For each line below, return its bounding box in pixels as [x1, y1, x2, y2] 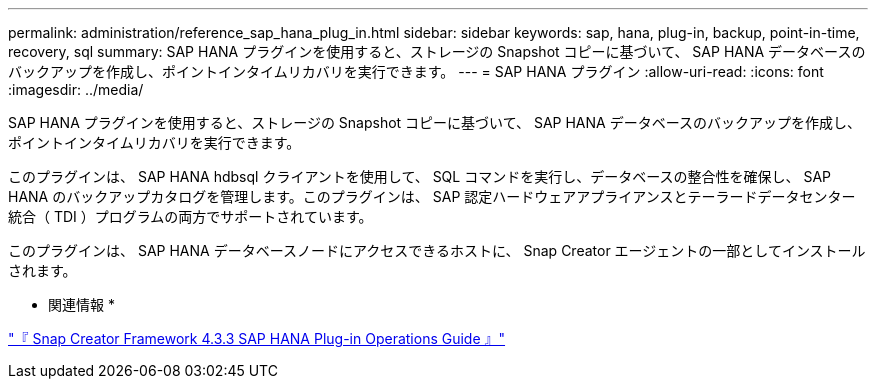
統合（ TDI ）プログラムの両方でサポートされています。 [8, 208, 373, 225]
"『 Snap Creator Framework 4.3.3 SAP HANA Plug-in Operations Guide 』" [8, 330, 506, 347]
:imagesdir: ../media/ [8, 81, 144, 98]
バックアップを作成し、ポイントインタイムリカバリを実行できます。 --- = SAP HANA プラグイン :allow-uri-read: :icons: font [8, 63, 824, 80]
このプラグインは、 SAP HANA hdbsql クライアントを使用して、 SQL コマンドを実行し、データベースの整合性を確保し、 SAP [8, 168, 831, 185]
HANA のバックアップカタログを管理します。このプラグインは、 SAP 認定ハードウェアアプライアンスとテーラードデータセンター [8, 188, 856, 205]
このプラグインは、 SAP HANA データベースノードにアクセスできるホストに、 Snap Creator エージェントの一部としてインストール [8, 242, 866, 259]
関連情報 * [48, 296, 115, 313]
